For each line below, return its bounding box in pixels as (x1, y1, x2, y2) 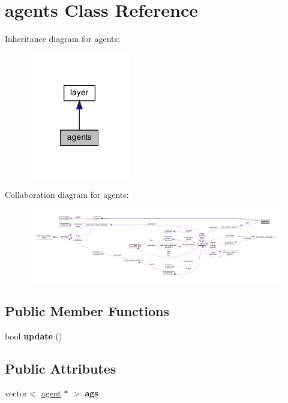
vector (5, 387, 28, 399)
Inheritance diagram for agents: (5, 32, 120, 45)
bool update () (5, 329, 62, 342)
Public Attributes (5, 359, 116, 377)
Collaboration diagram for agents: (5, 188, 129, 200)
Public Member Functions (5, 301, 169, 320)
